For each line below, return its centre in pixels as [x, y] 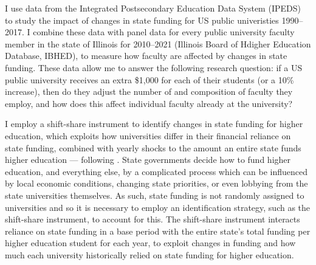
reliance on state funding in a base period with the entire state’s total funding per [158, 231]
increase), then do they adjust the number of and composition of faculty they [149, 91]
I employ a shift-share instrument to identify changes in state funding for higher [154, 124]
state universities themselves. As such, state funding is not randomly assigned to [155, 195]
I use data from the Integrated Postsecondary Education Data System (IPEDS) [153, 8]
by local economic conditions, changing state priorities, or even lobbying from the [156, 183]
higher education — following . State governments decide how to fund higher [148, 160]
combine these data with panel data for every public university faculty [164, 32]
